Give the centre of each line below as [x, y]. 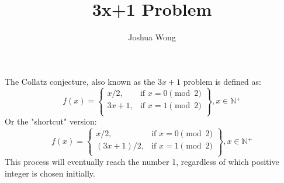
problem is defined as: [222, 81]
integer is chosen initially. [50, 173]
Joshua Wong [152, 37]
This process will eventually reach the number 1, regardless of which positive [142, 162]
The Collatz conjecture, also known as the [80, 81]
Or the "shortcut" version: [51, 121]
